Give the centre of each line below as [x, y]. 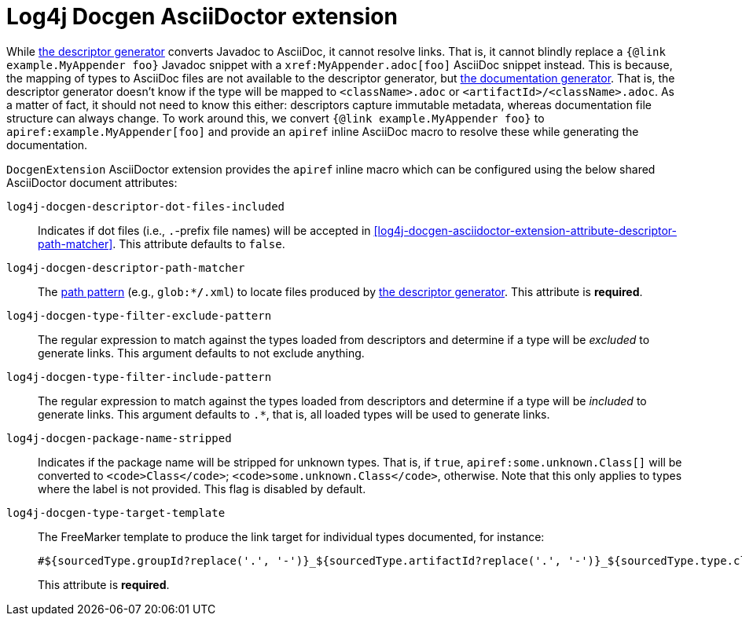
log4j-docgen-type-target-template [116, 512]
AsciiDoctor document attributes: [92, 182]
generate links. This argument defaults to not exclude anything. [201, 353]
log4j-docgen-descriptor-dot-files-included [146, 206]
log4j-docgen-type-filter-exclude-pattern [139, 315]
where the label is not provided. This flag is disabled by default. [202, 488]
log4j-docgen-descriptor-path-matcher [126, 267]
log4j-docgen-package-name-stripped [119, 438]
